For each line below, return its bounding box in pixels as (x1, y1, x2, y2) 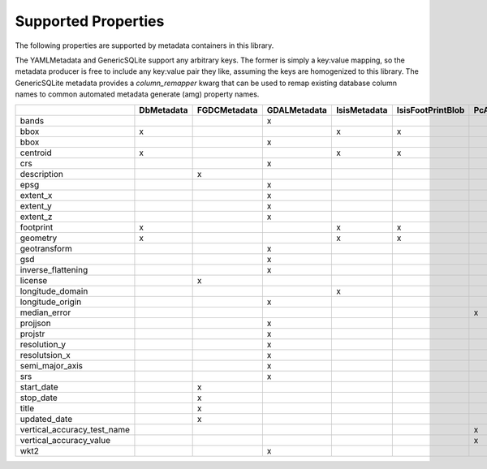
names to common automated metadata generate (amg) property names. (15, 89, 260, 99)
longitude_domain (19, 285, 88, 296)
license (19, 274, 48, 286)
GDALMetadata (266, 104, 328, 115)
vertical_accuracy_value (19, 434, 111, 445)
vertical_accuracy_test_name (19, 424, 130, 435)
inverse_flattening (19, 264, 88, 275)
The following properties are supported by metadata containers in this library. (15, 41, 274, 50)
